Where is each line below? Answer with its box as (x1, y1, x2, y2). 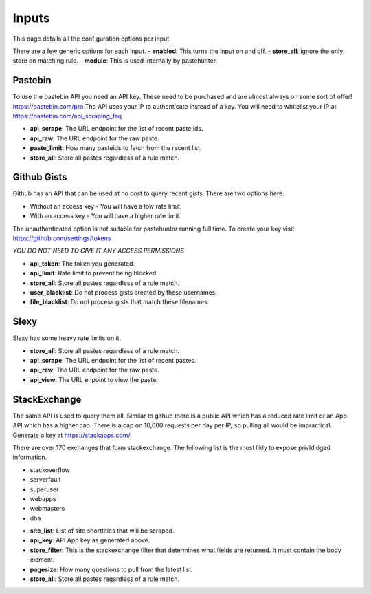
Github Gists (12, 171, 68, 183)
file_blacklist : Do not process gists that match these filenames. (30, 298, 210, 306)
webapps (30, 494, 56, 502)
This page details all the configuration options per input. (12, 34, 171, 43)
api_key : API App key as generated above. (30, 536, 150, 544)
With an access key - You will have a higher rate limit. (30, 212, 181, 220)
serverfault (30, 476, 61, 484)
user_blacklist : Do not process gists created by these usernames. (30, 288, 218, 296)
